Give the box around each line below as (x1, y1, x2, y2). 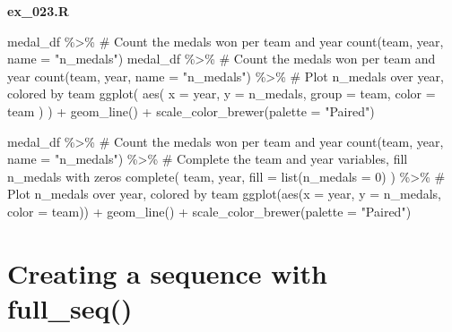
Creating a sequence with (7, 254, 327, 291)
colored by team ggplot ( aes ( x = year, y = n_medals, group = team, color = (7, 84, 436, 103)
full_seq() (7, 289, 133, 326)
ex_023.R (7, 2, 69, 20)
